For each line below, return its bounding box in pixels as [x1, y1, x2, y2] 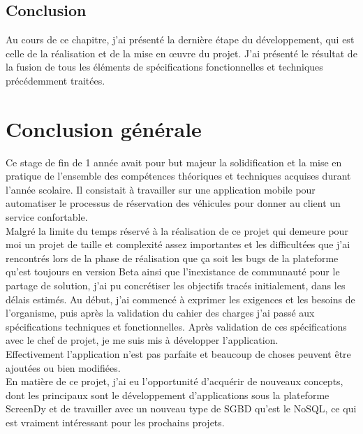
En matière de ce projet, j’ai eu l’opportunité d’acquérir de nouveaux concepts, [6, 374, 343, 389]
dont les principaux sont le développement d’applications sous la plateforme [6, 387, 329, 402]
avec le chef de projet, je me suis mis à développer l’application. [6, 333, 279, 347]
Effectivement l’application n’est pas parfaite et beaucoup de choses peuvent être [6, 347, 351, 361]
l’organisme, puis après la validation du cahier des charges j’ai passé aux [6, 305, 315, 320]
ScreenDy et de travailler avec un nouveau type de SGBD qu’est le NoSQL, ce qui [6, 401, 357, 416]
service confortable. [6, 210, 88, 224]
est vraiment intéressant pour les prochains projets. [6, 414, 225, 429]
